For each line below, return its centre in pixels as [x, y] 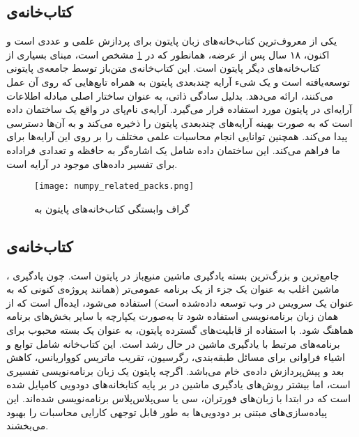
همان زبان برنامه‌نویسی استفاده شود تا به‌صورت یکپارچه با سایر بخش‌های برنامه [173, 316]
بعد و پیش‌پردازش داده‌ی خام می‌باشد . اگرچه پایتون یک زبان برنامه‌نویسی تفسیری [175, 370]
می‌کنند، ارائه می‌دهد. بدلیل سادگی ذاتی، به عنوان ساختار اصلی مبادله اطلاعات [170, 95]
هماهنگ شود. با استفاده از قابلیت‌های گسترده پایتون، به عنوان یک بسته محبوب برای [180, 329]
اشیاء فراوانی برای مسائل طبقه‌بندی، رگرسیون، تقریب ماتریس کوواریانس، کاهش [176, 357]
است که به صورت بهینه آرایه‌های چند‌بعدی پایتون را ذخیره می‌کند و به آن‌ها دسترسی [179, 122]
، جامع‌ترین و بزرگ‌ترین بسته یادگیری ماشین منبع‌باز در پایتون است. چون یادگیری [173, 275]
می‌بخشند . [28, 426]
